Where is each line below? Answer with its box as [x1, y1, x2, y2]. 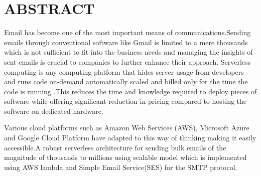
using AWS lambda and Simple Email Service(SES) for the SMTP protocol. [4, 161, 237, 172]
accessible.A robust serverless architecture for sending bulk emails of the [4, 142, 226, 152]
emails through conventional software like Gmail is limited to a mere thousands [4, 37, 248, 47]
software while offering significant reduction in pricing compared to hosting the [4, 96, 247, 106]
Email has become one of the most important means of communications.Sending [4, 27, 251, 38]
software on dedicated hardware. [4, 105, 103, 116]
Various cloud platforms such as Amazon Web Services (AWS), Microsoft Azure [4, 122, 249, 133]
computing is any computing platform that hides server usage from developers [4, 66, 244, 77]
